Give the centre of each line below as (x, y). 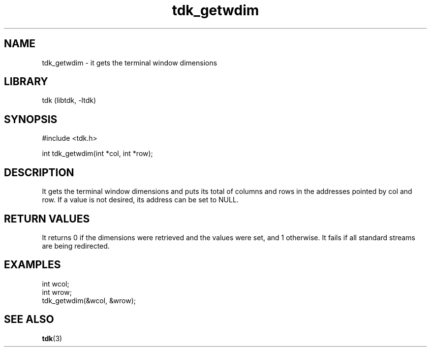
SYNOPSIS (31, 119)
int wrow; (57, 292)
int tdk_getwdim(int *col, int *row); (97, 154)
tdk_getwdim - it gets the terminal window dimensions (130, 63)
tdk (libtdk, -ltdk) (69, 100)
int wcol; (56, 284)
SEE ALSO (29, 319)
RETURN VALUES (47, 219)
